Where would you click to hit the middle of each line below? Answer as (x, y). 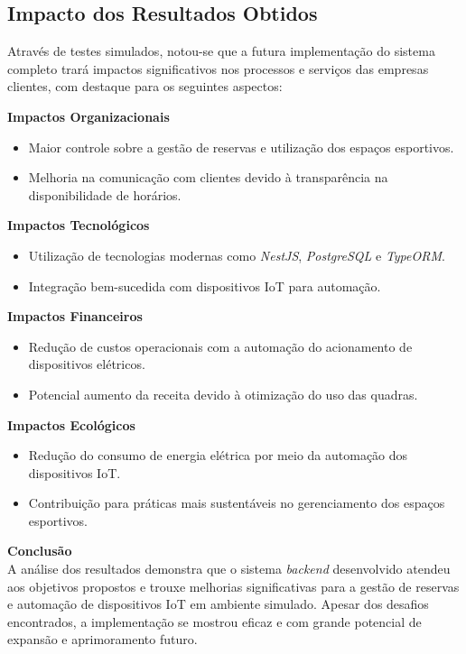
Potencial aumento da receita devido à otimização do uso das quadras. (223, 394)
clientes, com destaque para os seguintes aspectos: (145, 86)
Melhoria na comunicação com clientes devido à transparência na (208, 177)
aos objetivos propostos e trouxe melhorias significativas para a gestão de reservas (233, 586)
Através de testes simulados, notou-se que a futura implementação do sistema (221, 51)
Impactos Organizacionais (89, 116)
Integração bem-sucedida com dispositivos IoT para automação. (205, 286)
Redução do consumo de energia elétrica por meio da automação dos (218, 455)
